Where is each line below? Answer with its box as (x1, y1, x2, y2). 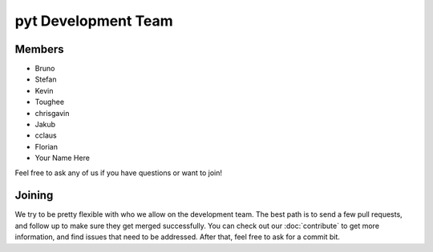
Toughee (34, 97, 64, 107)
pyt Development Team (14, 12, 173, 30)
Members (14, 42, 64, 56)
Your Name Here (34, 153, 90, 163)
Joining (14, 189, 54, 202)
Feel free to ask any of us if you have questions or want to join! (14, 168, 223, 178)
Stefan (34, 74, 57, 84)
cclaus (34, 130, 57, 140)
